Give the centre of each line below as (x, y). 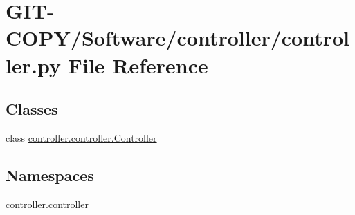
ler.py (33, 65)
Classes (32, 109)
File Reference (138, 65)
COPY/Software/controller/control (178, 38)
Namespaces (50, 175)
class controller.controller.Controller (81, 137)
